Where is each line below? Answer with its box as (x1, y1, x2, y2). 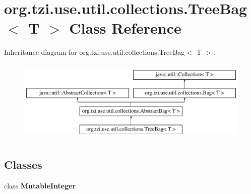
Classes (4, 157, 42, 172)
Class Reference (69, 18, 181, 38)
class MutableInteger (4, 180, 76, 190)
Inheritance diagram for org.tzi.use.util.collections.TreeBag (4, 47, 185, 57)
